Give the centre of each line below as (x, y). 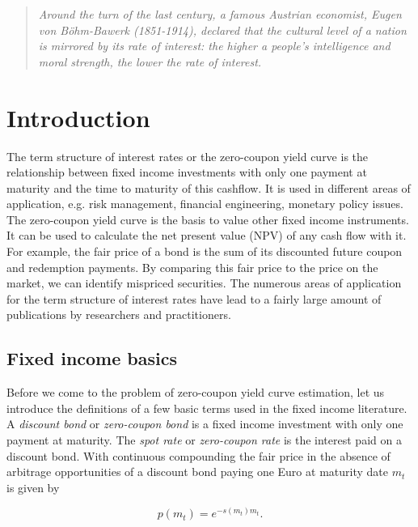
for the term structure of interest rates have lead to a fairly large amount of (194, 298)
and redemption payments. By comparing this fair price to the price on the (192, 267)
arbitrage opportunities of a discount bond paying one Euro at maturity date (197, 472)
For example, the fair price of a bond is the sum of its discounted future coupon (205, 251)
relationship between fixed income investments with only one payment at (187, 172)
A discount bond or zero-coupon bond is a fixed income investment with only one (205, 424)
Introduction (78, 117)
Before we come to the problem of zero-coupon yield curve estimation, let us (196, 392)
